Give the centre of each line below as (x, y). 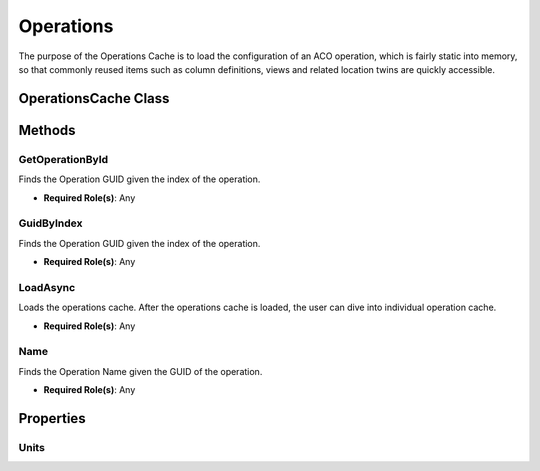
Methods (47, 130)
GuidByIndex (50, 223)
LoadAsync (47, 287)
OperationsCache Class (94, 98)
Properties (52, 418)
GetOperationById (63, 159)
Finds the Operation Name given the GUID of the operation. (140, 371)
